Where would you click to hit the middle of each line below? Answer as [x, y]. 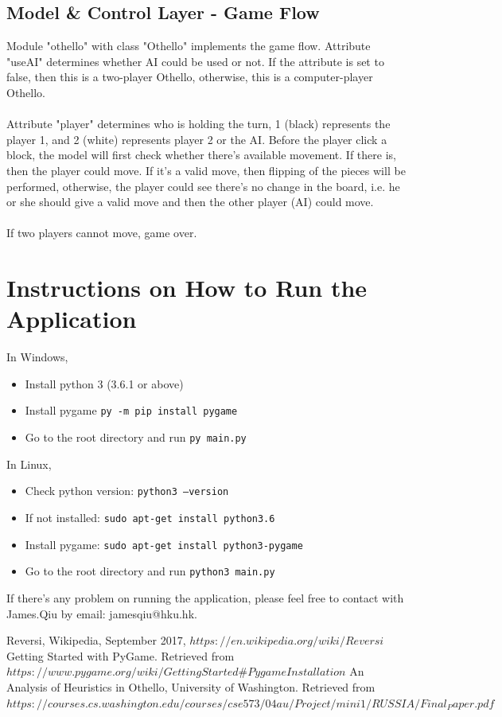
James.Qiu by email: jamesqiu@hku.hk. [102, 613]
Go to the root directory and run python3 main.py [150, 571]
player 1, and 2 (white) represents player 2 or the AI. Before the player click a [197, 139]
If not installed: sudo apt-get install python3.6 [150, 517]
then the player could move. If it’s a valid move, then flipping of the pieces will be [206, 170]
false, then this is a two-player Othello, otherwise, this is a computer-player [190, 77]
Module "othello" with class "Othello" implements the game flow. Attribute [189, 46]
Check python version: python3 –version [127, 491]
